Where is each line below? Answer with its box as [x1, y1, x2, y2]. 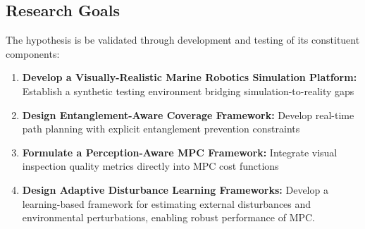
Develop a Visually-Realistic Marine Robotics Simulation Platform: [22, 70, 357, 85]
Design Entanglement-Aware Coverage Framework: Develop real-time [22, 107, 354, 122]
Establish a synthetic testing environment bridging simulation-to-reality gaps [22, 83, 354, 98]
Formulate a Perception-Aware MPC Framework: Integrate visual [22, 144, 338, 159]
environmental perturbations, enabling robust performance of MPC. [22, 210, 316, 225]
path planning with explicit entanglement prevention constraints [22, 121, 300, 136]
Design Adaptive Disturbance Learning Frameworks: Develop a [22, 182, 328, 197]
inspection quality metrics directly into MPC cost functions [22, 159, 279, 173]
